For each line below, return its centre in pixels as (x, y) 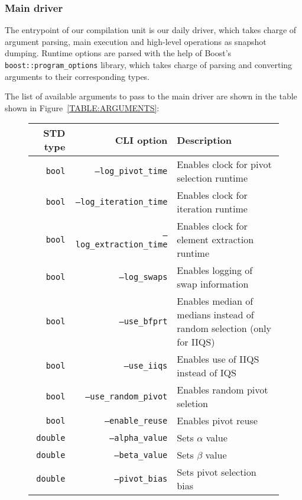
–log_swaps (143, 277)
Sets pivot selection (217, 472)
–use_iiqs (146, 366)
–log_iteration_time (121, 202)
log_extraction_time (121, 244)
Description (204, 140)
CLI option (141, 140)
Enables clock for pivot (224, 164)
